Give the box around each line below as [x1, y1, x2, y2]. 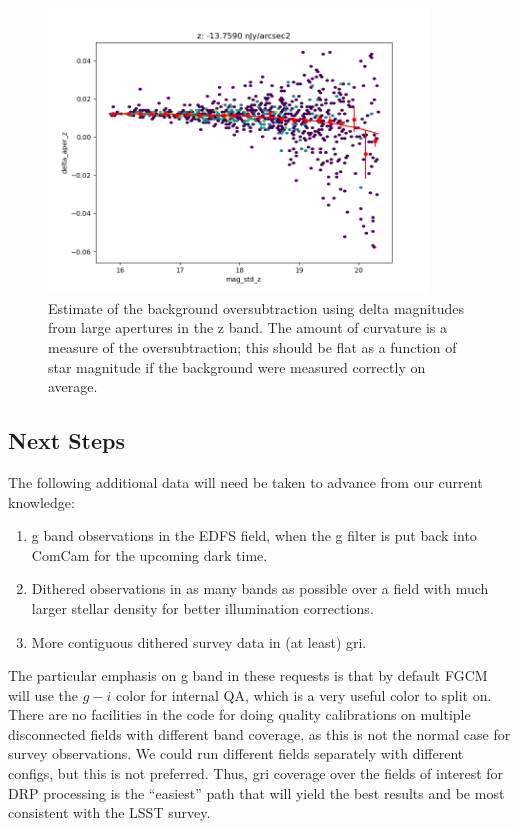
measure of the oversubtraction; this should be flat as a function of [48, 336, 457, 357]
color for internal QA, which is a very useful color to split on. [116, 684, 492, 705]
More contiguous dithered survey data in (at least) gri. [31, 631, 367, 652]
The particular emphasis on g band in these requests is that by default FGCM [8, 665, 488, 686]
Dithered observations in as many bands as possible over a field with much [31, 578, 489, 599]
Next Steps [8, 425, 125, 456]
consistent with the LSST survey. [8, 802, 211, 823]
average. [48, 376, 98, 397]
